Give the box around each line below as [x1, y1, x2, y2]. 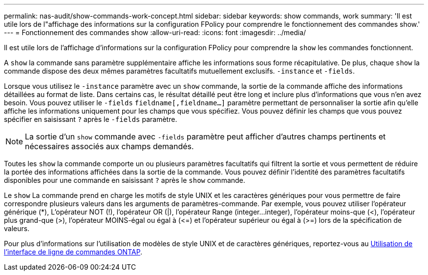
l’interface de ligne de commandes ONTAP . [4, 248, 143, 256]
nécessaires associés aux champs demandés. [25, 141, 194, 151]
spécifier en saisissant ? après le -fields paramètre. [4, 115, 177, 123]
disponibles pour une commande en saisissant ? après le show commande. [4, 176, 245, 184]
